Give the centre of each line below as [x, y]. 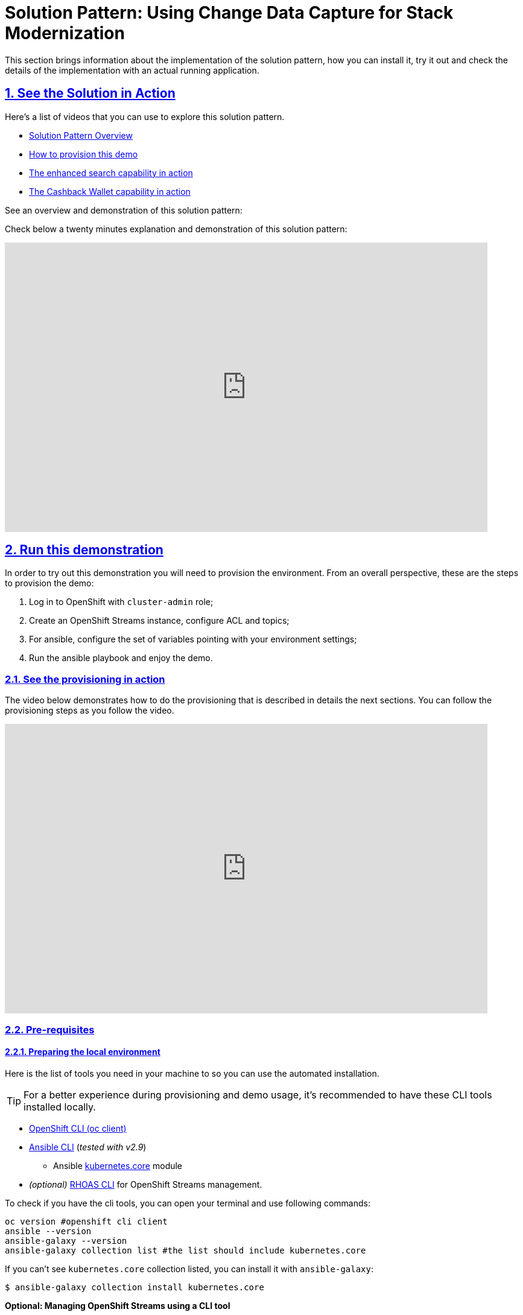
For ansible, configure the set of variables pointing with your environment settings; [193, 639]
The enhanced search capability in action [111, 173]
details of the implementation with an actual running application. [132, 70]
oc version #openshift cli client [86, 1221]
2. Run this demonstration [84, 550]
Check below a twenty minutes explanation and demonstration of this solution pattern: [176, 229]
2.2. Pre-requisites [50, 1029]
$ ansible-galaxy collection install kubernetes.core [135, 1287]
